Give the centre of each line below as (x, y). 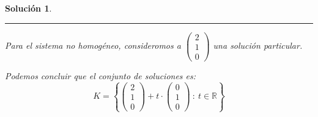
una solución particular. (258, 45)
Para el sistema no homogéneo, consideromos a (93, 45)
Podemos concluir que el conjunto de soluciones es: (101, 75)
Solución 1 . (28, 8)
